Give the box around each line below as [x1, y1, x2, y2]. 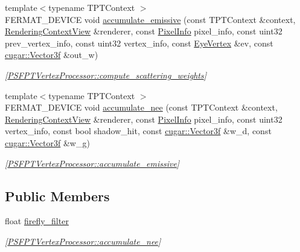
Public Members [5, 186, 110, 205]
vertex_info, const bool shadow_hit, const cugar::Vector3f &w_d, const [5, 124, 272, 137]
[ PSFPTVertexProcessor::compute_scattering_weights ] [5, 68, 207, 81]
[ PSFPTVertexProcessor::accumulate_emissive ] [5, 157, 180, 169]
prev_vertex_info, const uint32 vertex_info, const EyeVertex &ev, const [5, 36, 273, 49]
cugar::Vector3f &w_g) [5, 136, 90, 149]
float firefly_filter [5, 215, 69, 227]
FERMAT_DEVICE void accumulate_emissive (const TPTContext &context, [5, 13, 296, 25]
